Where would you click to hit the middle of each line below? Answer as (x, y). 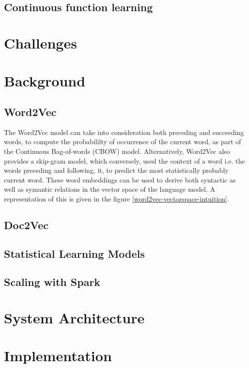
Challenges (40, 42)
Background (45, 81)
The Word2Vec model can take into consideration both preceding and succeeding (124, 132)
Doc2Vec (26, 225)
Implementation (58, 356)
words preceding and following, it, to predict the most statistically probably (116, 170)
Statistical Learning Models (74, 253)
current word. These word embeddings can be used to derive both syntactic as (120, 179)
